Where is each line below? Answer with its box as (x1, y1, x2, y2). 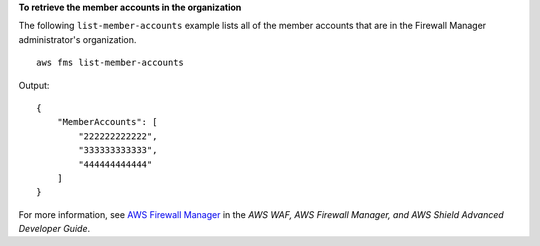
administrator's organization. (18, 33, 137, 45)
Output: (18, 79, 50, 91)
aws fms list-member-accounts (36, 57, 185, 69)
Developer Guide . (18, 223, 90, 235)
